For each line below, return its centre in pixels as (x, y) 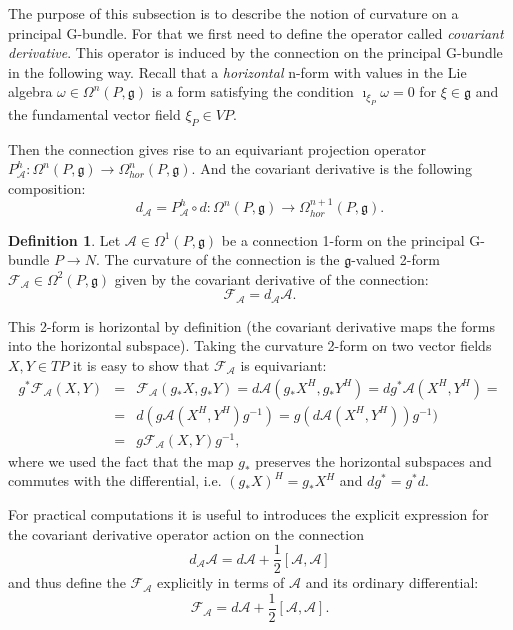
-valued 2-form (395, 259)
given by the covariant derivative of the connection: (271, 278)
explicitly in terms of (221, 582)
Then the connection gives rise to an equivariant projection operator (217, 148)
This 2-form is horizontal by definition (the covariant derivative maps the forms (252, 325)
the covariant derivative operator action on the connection (186, 533)
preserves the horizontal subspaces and (373, 460)
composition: (47, 187)
